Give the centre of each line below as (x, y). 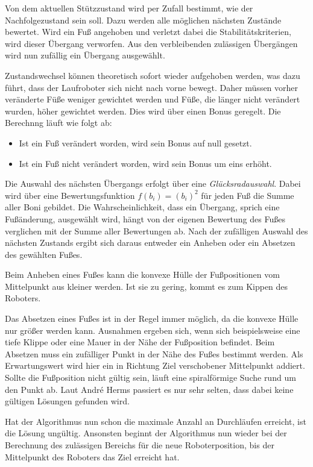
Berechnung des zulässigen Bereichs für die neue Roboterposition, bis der (140, 445)
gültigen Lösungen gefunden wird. (67, 401)
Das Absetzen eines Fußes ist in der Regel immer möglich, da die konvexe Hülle (152, 318)
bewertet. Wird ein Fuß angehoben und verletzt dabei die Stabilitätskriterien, (148, 32)
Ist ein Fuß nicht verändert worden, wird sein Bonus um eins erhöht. (145, 163)
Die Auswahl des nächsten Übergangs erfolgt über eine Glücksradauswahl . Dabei (153, 183)
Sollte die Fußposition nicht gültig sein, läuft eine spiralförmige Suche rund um (150, 378)
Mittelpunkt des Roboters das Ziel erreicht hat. (92, 456)
